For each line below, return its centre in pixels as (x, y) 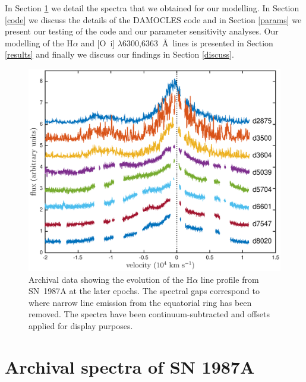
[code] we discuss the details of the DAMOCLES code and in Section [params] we (153, 19)
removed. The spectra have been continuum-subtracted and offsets (149, 314)
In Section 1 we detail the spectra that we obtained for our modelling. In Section (152, 8)
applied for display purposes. (81, 325)
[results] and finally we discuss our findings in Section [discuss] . (119, 54)
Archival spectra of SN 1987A (130, 366)
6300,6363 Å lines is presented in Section (198, 42)
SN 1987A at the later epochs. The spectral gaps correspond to (144, 291)
